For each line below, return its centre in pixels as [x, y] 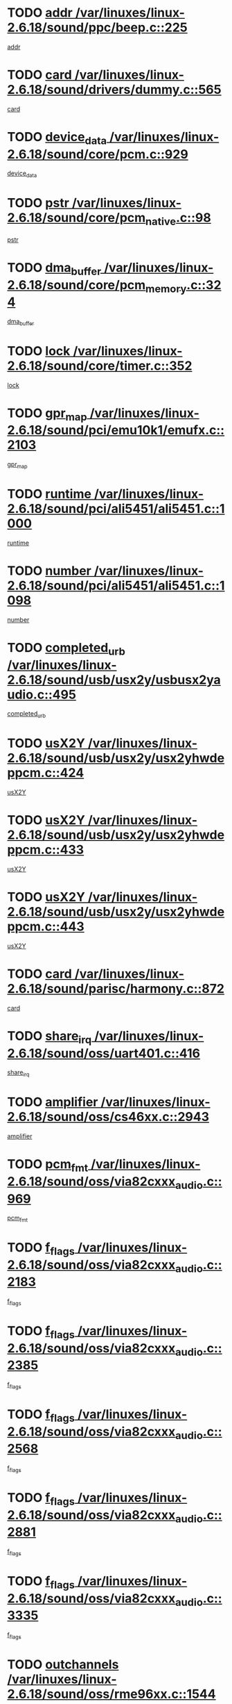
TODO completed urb [66, 649]
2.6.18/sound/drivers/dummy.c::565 [114, 90]
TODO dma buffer [54, 269]
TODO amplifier [53, 1102]
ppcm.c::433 [46, 850]
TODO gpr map [47, 414]
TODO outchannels [63, 1664]
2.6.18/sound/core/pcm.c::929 [98, 154]
